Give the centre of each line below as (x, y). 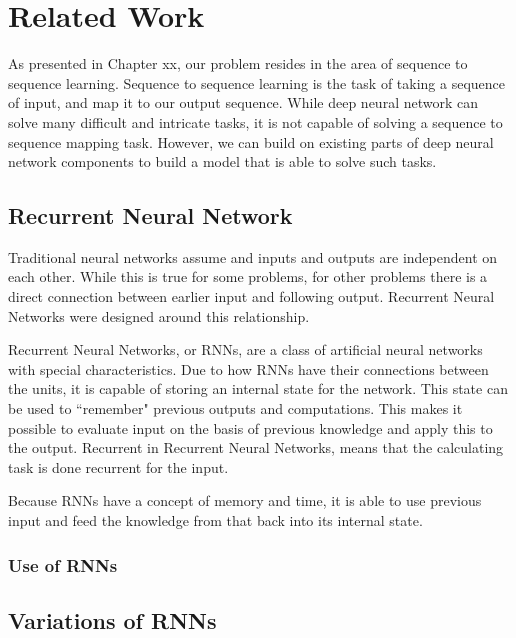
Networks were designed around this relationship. (159, 315)
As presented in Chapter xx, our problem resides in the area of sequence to (238, 63)
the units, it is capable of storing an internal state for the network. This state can (258, 388)
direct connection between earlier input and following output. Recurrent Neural (251, 296)
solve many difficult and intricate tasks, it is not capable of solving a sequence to (255, 121)
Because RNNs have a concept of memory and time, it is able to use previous (245, 500)
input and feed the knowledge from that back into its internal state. (215, 520)
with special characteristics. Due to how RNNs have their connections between (248, 368)
